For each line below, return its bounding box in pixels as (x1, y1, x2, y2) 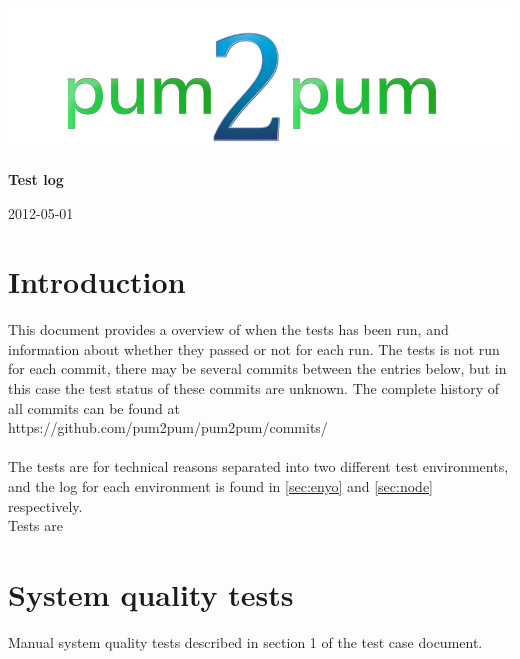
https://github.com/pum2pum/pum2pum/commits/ (8, 417, 328, 438)
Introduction (8, 261, 186, 302)
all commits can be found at (8, 397, 180, 418)
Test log (8, 168, 64, 189)
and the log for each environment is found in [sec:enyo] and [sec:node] (8, 476, 434, 497)
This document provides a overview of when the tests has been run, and (8, 319, 449, 340)
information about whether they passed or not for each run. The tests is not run (8, 338, 500, 359)
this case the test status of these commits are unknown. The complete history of (8, 378, 500, 399)
